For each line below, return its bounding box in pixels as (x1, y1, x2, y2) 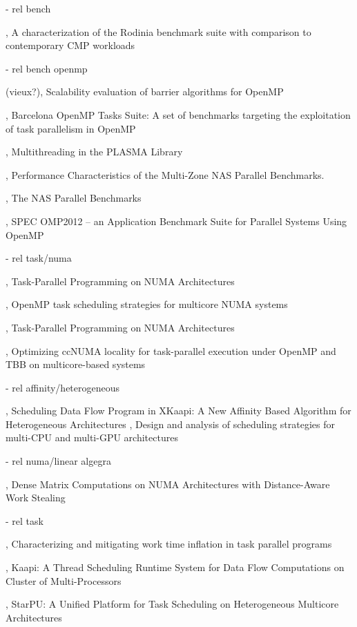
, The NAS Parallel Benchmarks (6, 191, 142, 205)
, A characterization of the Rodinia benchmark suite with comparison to (6, 24, 311, 39)
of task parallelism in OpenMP (6, 121, 136, 135)
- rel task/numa (6, 251, 72, 265)
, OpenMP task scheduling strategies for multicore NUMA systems (6, 297, 288, 311)
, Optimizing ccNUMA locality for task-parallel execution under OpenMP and (6, 343, 336, 358)
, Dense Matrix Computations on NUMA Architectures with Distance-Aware (6, 476, 330, 491)
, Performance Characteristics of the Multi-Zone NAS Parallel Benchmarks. (6, 167, 325, 182)
